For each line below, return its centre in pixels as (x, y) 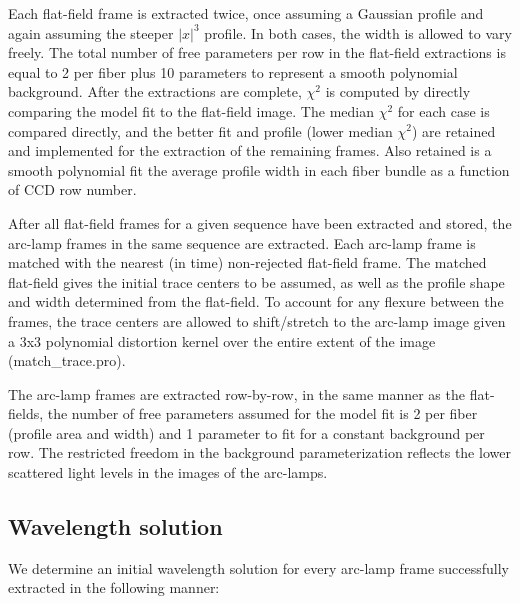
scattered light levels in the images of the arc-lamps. (168, 472)
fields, (26, 413)
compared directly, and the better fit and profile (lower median (200, 130)
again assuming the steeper (91, 32)
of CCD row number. (72, 189)
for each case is (443, 110)
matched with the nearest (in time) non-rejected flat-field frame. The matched (247, 262)
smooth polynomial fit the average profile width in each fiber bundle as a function (259, 169)
